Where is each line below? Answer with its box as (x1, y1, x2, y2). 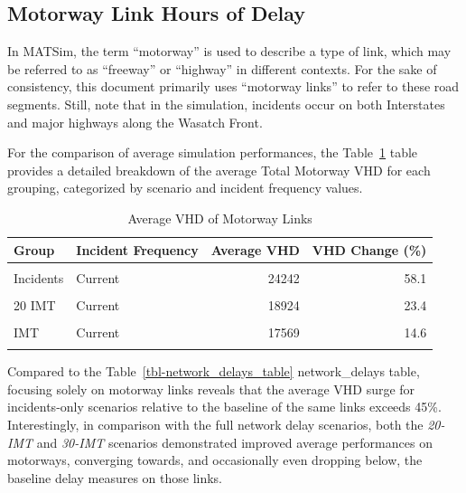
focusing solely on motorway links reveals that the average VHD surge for (7, 379, 415, 398)
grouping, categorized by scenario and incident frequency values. (7, 178, 363, 197)
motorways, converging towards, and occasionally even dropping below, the (7, 450, 423, 469)
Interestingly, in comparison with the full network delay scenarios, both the (7, 414, 424, 433)
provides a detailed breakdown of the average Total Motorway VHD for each (7, 160, 431, 179)
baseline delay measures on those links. (7, 468, 223, 487)
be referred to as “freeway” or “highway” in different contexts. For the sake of (7, 59, 437, 78)
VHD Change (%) (312, 240, 427, 259)
